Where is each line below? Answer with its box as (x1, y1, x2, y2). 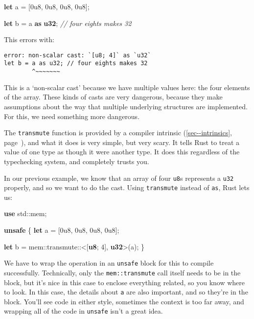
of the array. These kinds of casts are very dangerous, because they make (4, 92, 223, 102)
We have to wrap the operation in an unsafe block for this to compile (4, 258, 214, 268)
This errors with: (4, 34, 54, 45)
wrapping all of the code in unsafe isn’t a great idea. (4, 306, 163, 316)
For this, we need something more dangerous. (4, 111, 140, 121)
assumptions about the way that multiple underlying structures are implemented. (4, 101, 248, 111)
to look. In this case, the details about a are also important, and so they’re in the (4, 287, 248, 297)
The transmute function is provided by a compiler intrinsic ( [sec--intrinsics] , (4, 127, 232, 138)
